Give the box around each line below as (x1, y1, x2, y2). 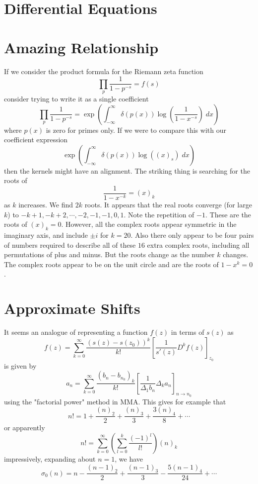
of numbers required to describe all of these (4, 239, 136, 250)
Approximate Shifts (4, 298, 140, 318)
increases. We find (18, 199, 73, 209)
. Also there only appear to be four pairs (130, 229, 254, 240)
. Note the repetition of (124, 209, 194, 219)
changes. (223, 249, 249, 260)
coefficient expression (4, 134, 68, 145)
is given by (4, 360, 37, 371)
